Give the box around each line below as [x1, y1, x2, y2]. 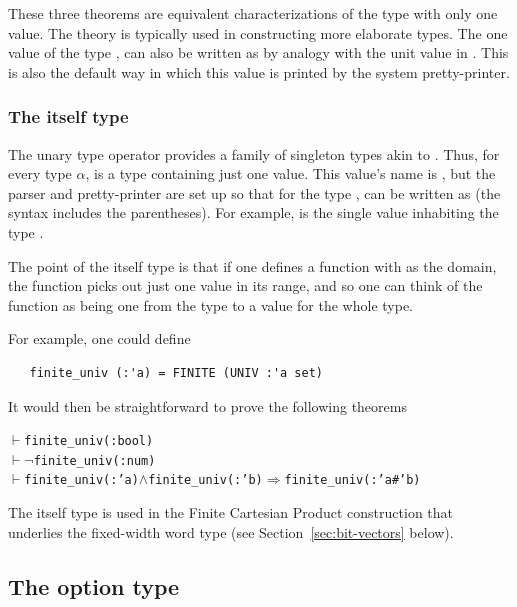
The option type [8, 570, 180, 601]
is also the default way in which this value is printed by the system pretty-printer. [8, 61, 510, 82]
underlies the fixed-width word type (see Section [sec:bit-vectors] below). [8, 521, 454, 542]
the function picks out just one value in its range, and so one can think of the [8, 275, 483, 296]
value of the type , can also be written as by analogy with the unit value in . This [8, 42, 509, 63]
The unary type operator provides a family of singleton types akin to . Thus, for [8, 143, 500, 164]
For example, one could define [8, 328, 191, 349]
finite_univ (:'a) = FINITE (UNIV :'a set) [29, 365, 323, 380]
